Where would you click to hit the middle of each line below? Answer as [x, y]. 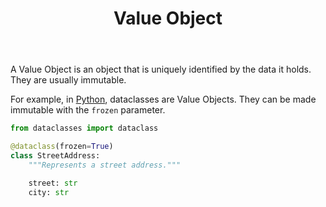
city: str [49, 192]
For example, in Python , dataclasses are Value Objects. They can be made [163, 99]
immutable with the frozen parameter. [88, 110]
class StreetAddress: [55, 155]
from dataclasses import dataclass [84, 128]
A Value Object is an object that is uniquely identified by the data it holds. [161, 69]
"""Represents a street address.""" [105, 165]
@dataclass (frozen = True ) [62, 147]
